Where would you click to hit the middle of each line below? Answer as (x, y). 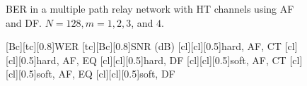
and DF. (24, 22)
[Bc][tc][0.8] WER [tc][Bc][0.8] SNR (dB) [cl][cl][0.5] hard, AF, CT (144, 46)
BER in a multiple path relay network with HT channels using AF (150, 8)
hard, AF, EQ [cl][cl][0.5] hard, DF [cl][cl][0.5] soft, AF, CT (161, 60)
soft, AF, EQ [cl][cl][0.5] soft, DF (106, 74)
